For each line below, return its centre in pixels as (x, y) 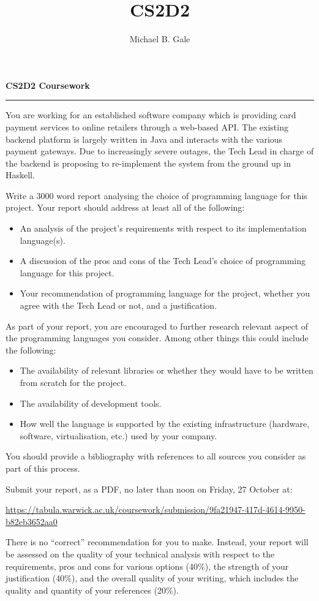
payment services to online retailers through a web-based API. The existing (147, 127)
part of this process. (43, 468)
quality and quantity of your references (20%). (92, 590)
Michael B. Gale (160, 39)
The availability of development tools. (91, 403)
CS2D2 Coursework (48, 85)
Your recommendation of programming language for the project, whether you (165, 293)
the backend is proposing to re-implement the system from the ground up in (148, 163)
